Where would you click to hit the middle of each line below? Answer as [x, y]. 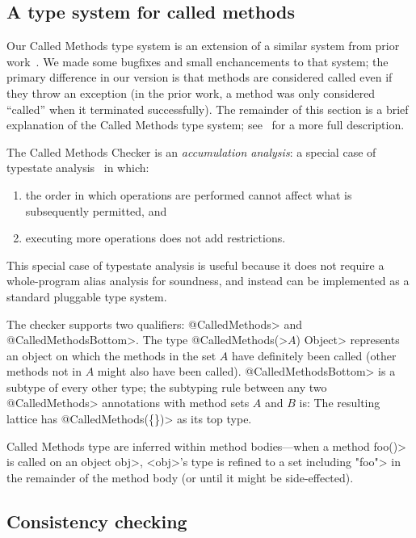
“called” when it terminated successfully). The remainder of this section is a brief [208, 109]
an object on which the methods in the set [111, 355]
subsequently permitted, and [96, 210]
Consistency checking [97, 521]
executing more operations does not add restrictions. [155, 238]
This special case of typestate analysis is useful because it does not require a [195, 265]
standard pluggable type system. [87, 296]
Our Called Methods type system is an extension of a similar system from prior [203, 46]
